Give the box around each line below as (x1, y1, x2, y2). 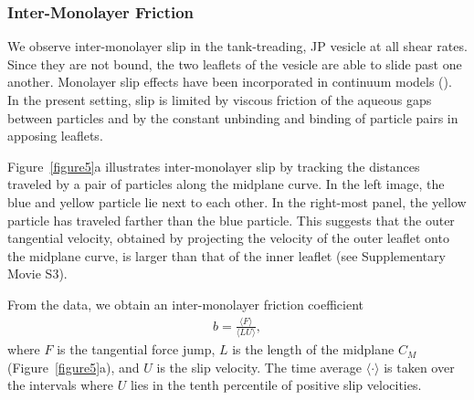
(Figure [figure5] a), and (7, 357, 140, 376)
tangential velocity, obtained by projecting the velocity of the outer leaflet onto (7, 228, 449, 247)
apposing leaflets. (7, 126, 103, 145)
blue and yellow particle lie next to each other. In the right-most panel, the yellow (7, 192, 467, 211)
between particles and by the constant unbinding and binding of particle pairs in (7, 108, 458, 127)
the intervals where (7, 375, 114, 395)
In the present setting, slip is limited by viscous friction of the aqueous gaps (7, 90, 432, 109)
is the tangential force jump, (57, 340, 216, 359)
